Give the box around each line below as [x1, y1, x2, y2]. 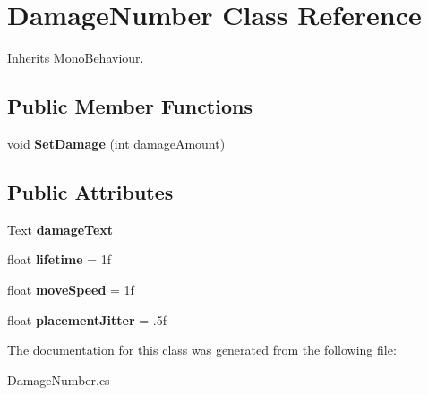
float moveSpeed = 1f [7, 279, 134, 298]
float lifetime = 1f [7, 250, 112, 269]
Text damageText [7, 219, 114, 238]
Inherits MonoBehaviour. [7, 48, 144, 67]
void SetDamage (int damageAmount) [7, 133, 226, 152]
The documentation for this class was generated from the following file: [7, 340, 397, 359]
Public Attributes [7, 177, 174, 205]
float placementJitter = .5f [7, 310, 167, 329]
